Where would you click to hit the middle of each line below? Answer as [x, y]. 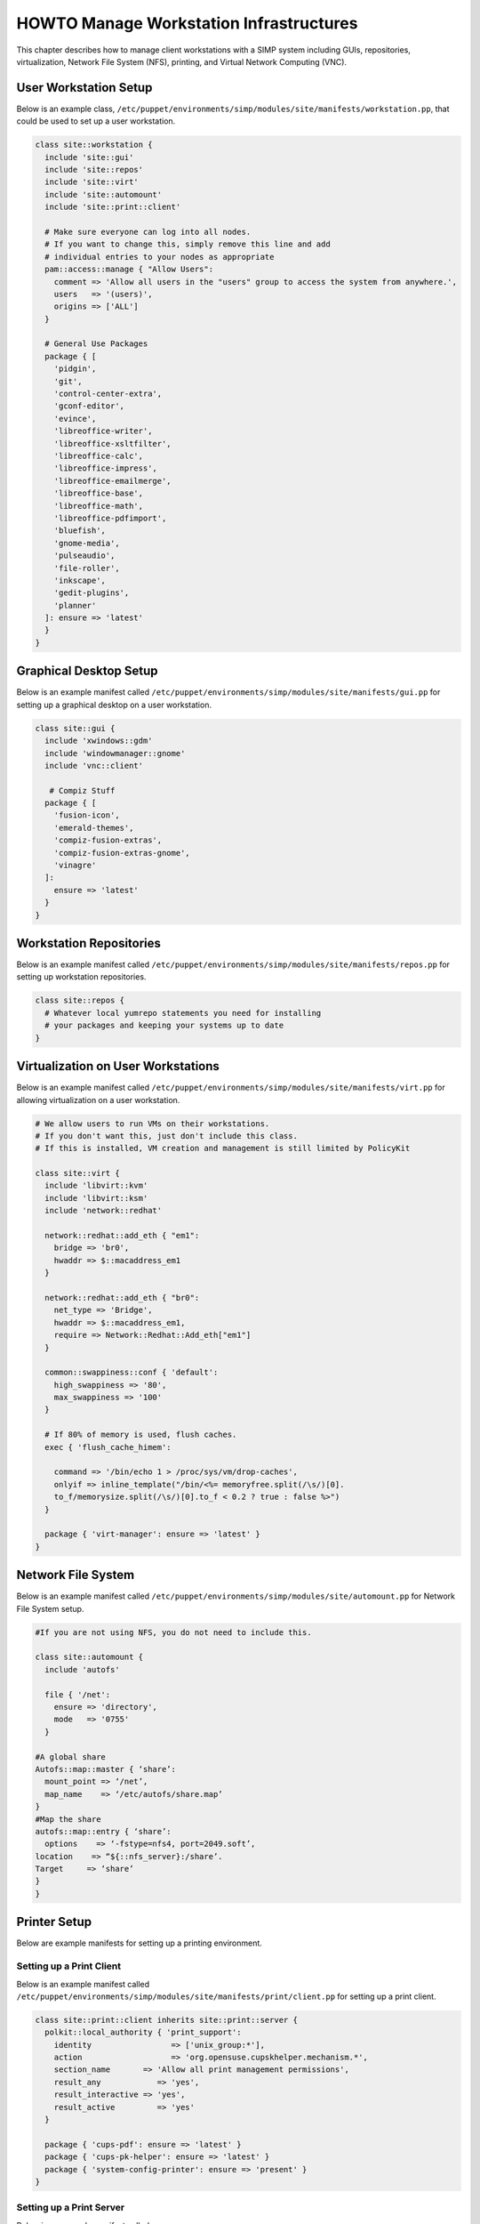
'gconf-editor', [89, 406]
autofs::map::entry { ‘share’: [104, 1831]
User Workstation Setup [84, 88]
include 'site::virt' [92, 182]
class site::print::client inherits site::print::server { [166, 2020]
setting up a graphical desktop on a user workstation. [114, 705]
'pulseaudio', [84, 556]
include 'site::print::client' [113, 207]
